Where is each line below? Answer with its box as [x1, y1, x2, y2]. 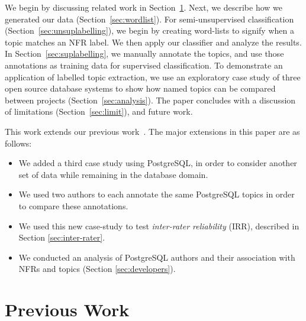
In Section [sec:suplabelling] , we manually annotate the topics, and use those [5, 47, 284, 60]
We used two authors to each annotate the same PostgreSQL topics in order [18, 188, 295, 200]
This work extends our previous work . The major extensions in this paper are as [5, 125, 300, 137]
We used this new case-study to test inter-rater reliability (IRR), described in [18, 219, 299, 232]
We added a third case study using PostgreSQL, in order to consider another [18, 157, 297, 169]
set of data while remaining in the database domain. [18, 168, 208, 180]
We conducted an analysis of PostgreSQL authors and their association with [18, 251, 295, 263]
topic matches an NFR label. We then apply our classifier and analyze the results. [5, 35, 302, 48]
